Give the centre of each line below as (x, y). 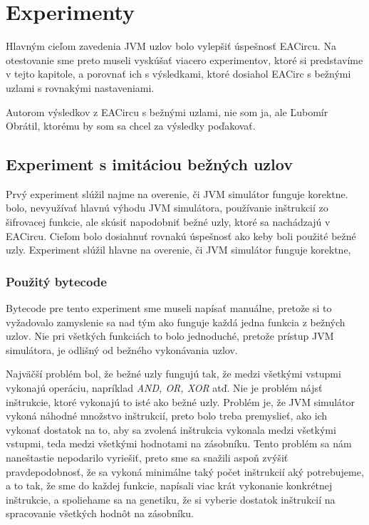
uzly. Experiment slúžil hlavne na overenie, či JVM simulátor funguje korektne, (178, 250)
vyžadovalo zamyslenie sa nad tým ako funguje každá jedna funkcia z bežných (176, 322)
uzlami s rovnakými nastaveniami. (80, 87)
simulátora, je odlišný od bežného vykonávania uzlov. (122, 349)
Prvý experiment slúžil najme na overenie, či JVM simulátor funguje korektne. (177, 193)
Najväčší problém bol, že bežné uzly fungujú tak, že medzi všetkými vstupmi (173, 374)
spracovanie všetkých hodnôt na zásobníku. (100, 513)
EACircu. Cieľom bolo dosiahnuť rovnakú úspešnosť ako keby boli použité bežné (181, 235)
